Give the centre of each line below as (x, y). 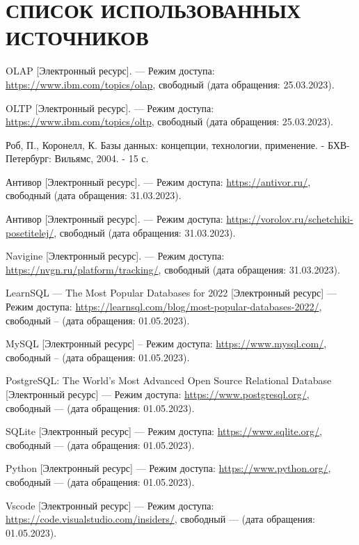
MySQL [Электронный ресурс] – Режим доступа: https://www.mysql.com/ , (166, 343)
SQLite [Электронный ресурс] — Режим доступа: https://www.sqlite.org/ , (164, 431)
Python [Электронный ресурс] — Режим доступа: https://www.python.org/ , (168, 468)
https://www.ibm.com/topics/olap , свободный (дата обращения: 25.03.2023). (170, 84)
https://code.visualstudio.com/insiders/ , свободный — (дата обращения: (160, 519)
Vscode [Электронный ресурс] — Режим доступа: (110, 505)
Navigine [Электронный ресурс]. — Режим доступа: (115, 256)
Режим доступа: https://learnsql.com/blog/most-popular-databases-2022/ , (164, 307)
